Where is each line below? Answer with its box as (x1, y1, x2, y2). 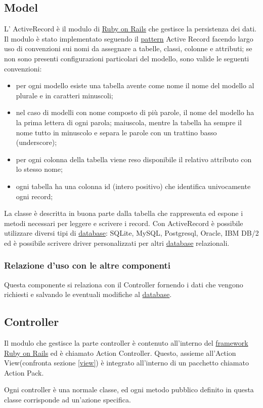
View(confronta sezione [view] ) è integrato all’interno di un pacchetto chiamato (4, 357, 249, 368)
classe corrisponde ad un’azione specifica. (4, 394, 131, 405)
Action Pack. (4, 367, 44, 378)
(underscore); (16, 137, 57, 147)
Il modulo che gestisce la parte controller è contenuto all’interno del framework (4, 338, 248, 348)
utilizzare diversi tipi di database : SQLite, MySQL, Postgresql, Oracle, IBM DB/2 (4, 228, 259, 238)
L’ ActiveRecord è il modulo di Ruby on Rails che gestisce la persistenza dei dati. (4, 23, 256, 34)
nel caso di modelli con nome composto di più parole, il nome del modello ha (16, 107, 254, 118)
